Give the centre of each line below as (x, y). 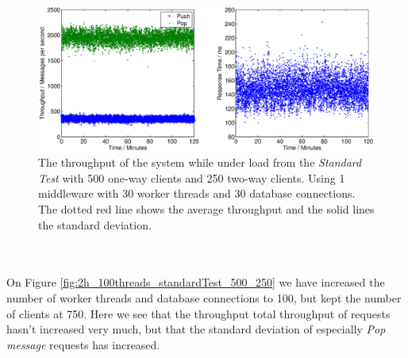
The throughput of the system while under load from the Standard (200, 162)
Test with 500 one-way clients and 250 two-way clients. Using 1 (192, 177)
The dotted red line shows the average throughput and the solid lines (206, 208)
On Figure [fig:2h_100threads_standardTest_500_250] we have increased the (196, 282)
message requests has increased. (83, 344)
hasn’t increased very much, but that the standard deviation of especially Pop (196, 329)
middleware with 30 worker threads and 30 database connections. (197, 193)
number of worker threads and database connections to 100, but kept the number (204, 297)
